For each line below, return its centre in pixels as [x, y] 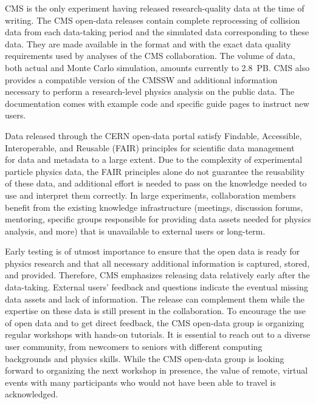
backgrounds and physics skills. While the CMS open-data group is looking [145, 358]
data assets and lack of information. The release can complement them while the [155, 299]
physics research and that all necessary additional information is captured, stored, [157, 263]
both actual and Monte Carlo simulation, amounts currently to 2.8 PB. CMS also [157, 67]
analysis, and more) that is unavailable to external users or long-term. [135, 231]
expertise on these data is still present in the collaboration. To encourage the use [155, 311]
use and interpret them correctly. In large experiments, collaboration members [150, 195]
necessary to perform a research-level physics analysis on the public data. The [150, 91]
